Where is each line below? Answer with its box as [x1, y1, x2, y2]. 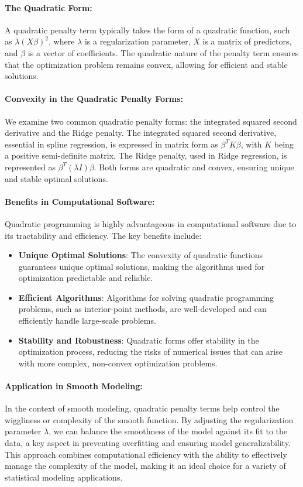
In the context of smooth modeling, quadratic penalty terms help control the [5, 402, 280, 414]
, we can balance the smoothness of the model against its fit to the [49, 425, 288, 437]
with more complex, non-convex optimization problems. [18, 356, 218, 369]
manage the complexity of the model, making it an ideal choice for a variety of [5, 459, 286, 472]
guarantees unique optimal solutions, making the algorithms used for [18, 260, 265, 272]
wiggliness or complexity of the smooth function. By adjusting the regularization [5, 413, 294, 426]
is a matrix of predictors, [202, 35, 292, 47]
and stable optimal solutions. [5, 172, 108, 184]
